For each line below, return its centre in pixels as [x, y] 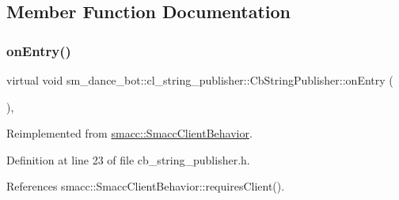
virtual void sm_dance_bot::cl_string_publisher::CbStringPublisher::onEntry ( [200, 80]
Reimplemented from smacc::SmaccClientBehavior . [129, 133]
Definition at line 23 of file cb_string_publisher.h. [128, 159]
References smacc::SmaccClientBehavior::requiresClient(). [146, 186]
